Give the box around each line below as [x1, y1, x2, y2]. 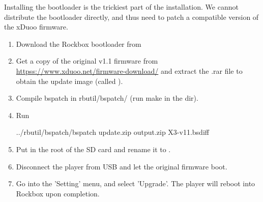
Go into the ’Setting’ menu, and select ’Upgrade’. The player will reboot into [16, 178, 255, 189]
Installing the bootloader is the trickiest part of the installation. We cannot [4, 2, 239, 12]
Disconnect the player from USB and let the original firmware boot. [16, 161, 227, 171]
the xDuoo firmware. [4, 21, 68, 32]
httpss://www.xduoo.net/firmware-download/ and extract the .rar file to [16, 65, 243, 76]
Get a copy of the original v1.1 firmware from [16, 55, 158, 66]
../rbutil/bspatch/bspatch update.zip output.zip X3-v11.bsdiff [16, 127, 209, 137]
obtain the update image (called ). [16, 75, 123, 86]
